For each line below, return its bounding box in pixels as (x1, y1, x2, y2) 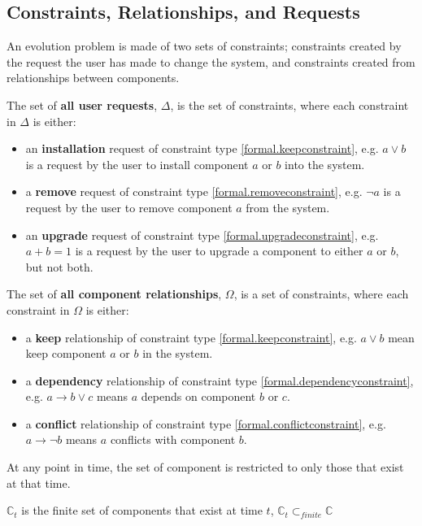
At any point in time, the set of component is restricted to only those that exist (7, 459, 404, 476)
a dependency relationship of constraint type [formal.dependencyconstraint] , (25, 372, 414, 389)
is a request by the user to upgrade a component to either (75, 242, 363, 259)
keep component (25, 345, 107, 362)
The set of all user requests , (7, 96, 158, 113)
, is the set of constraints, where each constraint (170, 96, 409, 113)
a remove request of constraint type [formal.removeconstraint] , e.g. (25, 183, 363, 200)
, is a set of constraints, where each (233, 285, 409, 302)
